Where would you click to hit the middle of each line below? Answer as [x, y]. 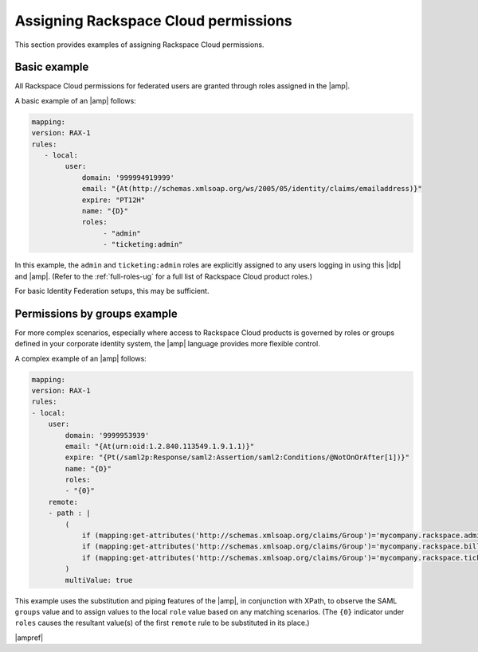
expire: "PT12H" [114, 200]
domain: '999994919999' [128, 178]
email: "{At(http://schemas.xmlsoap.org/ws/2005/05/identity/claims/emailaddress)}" [252, 189]
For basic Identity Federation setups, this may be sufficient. [112, 291]
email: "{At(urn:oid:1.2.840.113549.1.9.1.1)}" [160, 446]
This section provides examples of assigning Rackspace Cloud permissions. [139, 45]
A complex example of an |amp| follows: [80, 358]
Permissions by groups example [96, 313]
